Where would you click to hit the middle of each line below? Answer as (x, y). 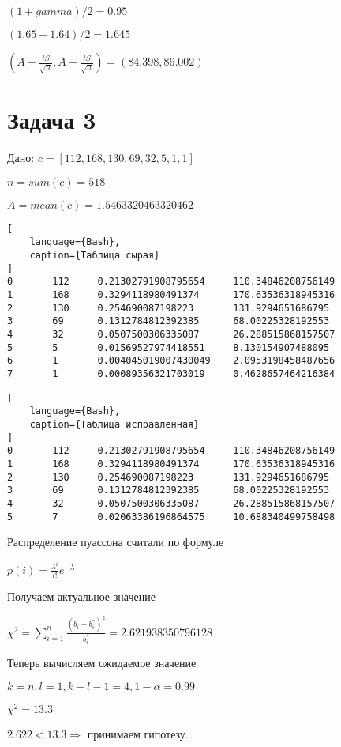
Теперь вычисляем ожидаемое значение (102, 663)
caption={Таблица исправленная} (114, 424)
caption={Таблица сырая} (95, 256)
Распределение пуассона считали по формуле (116, 542)
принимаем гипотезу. (138, 733)
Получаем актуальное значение (81, 596)
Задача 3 (52, 120)
